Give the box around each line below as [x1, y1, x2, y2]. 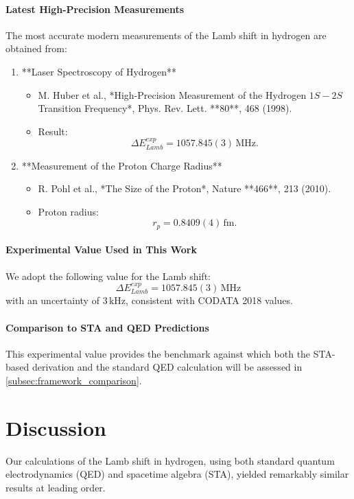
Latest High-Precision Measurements [5, 1, 185, 16]
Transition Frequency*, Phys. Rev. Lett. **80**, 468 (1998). [38, 101, 292, 115]
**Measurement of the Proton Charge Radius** [21, 158, 222, 172]
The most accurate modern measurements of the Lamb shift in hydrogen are [5, 27, 327, 42]
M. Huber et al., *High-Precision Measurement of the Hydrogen [38, 87, 307, 102]
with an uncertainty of [5, 293, 99, 307]
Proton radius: [38, 204, 99, 218]
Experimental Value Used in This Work [5, 242, 197, 257]
